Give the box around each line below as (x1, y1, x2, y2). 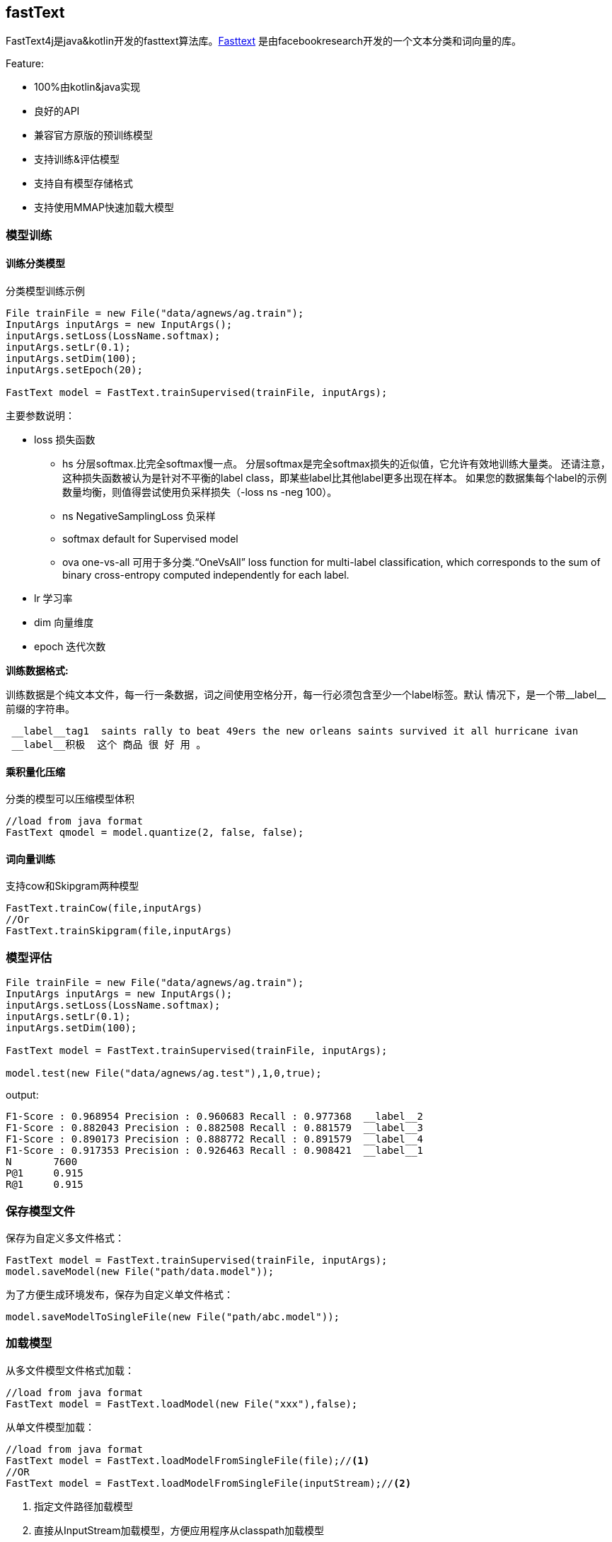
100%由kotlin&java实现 (34, 81, 141, 93)
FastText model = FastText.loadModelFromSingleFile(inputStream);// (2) (6, 1477, 412, 1489)
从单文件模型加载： (6, 1420, 95, 1433)
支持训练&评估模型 (34, 153, 120, 166)
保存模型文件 (6, 1203, 76, 1218)
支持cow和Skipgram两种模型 (6, 880, 139, 892)
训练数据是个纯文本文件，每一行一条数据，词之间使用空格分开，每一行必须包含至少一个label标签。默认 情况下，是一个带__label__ (6, 688, 606, 701)
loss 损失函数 (34, 433, 96, 446)
